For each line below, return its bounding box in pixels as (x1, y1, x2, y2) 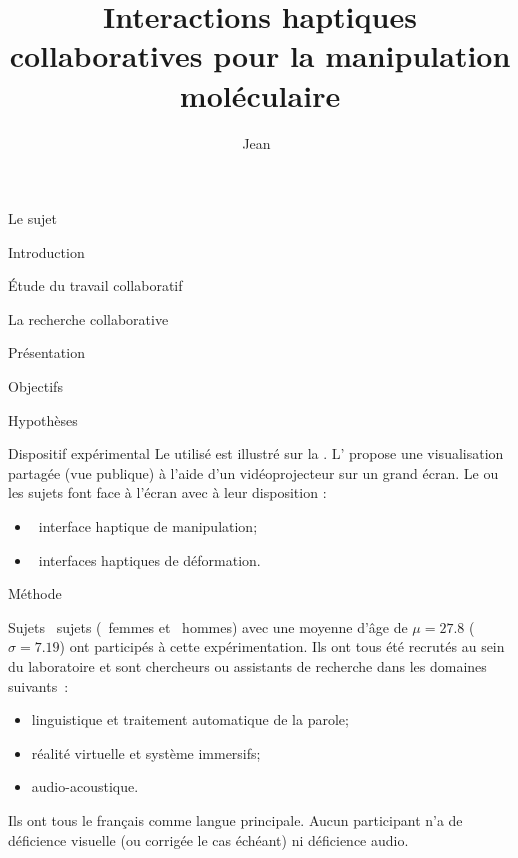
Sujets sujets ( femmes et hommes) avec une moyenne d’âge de (8, 616, 408, 637)
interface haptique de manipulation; (38, 516, 258, 537)
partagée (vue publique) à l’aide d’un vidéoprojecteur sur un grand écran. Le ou (8, 462, 499, 483)
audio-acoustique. (31, 776, 139, 797)
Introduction (8, 241, 85, 262)
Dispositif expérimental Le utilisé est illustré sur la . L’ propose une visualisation (8, 443, 504, 464)
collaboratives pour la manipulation (9, 35, 511, 76)
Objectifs (8, 376, 63, 397)
